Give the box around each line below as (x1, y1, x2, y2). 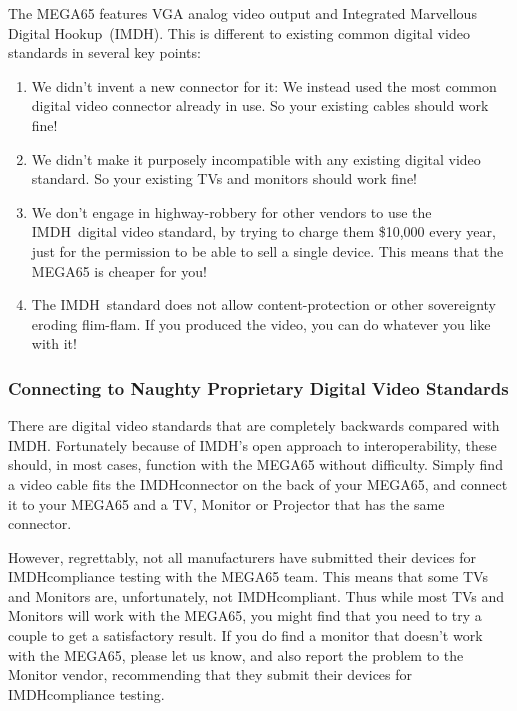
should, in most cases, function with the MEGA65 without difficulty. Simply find (8, 454, 503, 475)
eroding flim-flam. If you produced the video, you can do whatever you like (31, 313, 491, 334)
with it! (31, 333, 77, 354)
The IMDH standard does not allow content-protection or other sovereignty (31, 294, 496, 315)
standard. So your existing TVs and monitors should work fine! (31, 168, 417, 189)
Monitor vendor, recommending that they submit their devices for (8, 664, 413, 685)
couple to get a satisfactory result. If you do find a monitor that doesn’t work (8, 625, 483, 646)
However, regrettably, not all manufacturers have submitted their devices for (8, 546, 476, 567)
